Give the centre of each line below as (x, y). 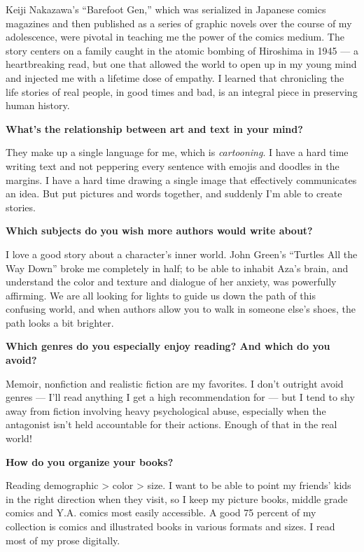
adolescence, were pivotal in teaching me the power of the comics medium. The (175, 37)
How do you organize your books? (90, 461)
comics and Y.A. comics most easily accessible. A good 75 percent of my (161, 512)
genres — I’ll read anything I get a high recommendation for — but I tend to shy (180, 397)
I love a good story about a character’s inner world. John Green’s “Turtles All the (182, 254)
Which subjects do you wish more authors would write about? (159, 231)
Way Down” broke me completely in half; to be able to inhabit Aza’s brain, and (177, 268)
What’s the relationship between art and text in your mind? (154, 128)
